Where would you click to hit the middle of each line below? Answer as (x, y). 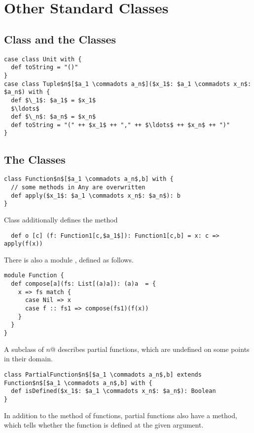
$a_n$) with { (27, 92)
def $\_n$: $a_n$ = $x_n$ (54, 117)
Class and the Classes (60, 39)
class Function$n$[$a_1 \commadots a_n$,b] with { (89, 179)
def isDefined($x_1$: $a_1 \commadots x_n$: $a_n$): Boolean (113, 391)
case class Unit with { (43, 59)
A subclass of (24, 349)
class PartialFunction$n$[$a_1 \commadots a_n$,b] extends (103, 374)
